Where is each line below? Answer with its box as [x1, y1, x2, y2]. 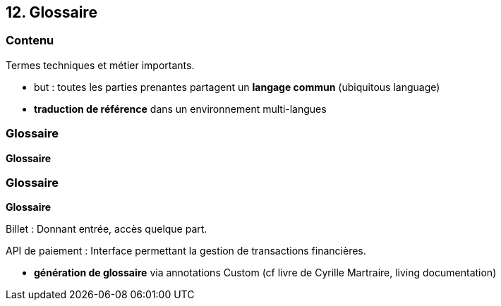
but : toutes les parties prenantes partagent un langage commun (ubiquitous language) [34, 80, 440, 93]
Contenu [6, 33, 54, 48]
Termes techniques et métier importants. [6, 59, 195, 71]
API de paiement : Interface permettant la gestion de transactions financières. [6, 245, 366, 257]
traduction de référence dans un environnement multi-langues [34, 102, 327, 115]
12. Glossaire [6, 4, 97, 21]
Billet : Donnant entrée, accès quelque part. [6, 223, 207, 235]
